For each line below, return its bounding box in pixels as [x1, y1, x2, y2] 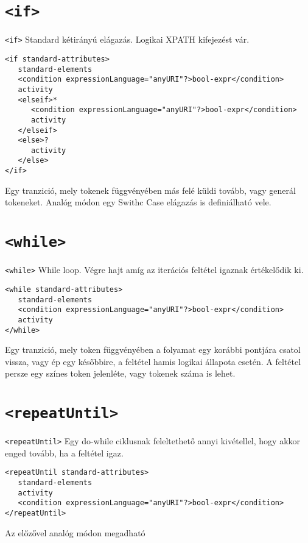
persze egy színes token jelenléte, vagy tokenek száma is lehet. [5, 367, 236, 380]
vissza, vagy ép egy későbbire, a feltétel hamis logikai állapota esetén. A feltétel [5, 355, 301, 367]
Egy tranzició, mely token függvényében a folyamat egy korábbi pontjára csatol [5, 343, 301, 356]
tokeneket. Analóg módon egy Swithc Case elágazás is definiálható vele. [5, 196, 271, 208]
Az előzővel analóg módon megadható [5, 526, 145, 539]
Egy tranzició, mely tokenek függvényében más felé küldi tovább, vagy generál [5, 183, 296, 196]
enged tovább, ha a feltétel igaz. [5, 446, 124, 459]
